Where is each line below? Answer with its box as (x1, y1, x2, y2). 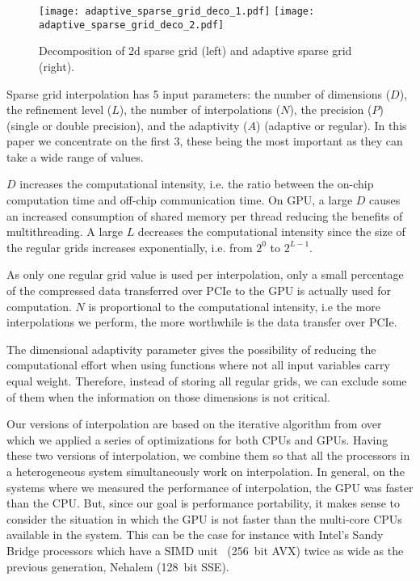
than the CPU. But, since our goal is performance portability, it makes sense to (6, 495, 401, 512)
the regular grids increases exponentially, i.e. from (6, 238, 253, 255)
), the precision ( (289, 101, 372, 118)
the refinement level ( (6, 101, 112, 118)
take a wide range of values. (6, 148, 144, 165)
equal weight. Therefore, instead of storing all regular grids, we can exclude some (6, 373, 407, 389)
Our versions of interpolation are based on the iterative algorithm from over (6, 415, 382, 432)
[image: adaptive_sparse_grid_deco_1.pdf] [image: (39, 6, 315, 17)
